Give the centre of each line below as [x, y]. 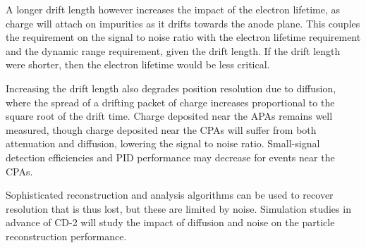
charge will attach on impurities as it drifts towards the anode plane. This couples [183, 23]
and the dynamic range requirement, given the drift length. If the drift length [173, 50]
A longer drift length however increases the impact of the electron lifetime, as [173, 9]
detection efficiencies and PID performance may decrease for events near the [170, 157]
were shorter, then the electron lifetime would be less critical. [138, 64]
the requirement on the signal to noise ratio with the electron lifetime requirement [183, 37]
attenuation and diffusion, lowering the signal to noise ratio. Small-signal [163, 143]
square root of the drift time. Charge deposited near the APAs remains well [169, 116]
